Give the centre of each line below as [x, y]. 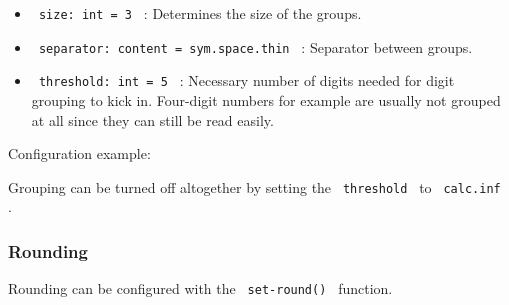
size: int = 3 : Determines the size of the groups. [200, 13]
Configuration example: [79, 153]
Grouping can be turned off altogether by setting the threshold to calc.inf [254, 186]
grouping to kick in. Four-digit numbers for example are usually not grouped [266, 99]
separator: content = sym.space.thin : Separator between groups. [255, 46]
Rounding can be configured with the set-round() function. [200, 288]
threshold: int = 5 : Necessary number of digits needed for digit [246, 80]
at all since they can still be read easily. [152, 119]
